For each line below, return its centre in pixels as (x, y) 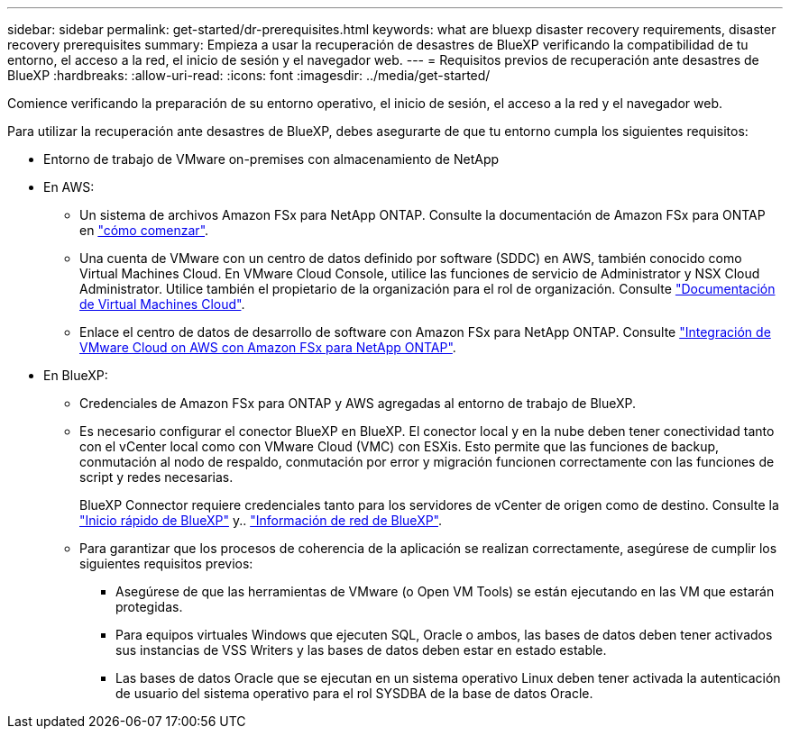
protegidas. (149, 607)
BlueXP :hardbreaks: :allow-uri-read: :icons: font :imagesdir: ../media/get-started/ (249, 75)
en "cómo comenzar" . (144, 230)
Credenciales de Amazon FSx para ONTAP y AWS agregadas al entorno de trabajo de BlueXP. (358, 403)
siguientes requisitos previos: (166, 563)
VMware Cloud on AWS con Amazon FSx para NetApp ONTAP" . (268, 347)
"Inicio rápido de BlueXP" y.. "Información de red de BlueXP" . (261, 520)
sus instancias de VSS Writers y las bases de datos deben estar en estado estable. (361, 650)
